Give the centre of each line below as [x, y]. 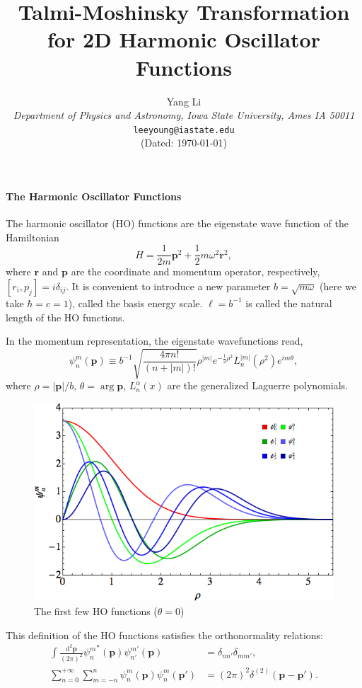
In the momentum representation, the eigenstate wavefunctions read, [154, 341]
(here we [338, 286]
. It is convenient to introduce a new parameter [168, 286]
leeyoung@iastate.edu [184, 130]
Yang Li [184, 101]
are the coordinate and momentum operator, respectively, [195, 271]
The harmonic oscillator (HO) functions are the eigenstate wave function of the [177, 223]
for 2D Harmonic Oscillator [184, 39]
